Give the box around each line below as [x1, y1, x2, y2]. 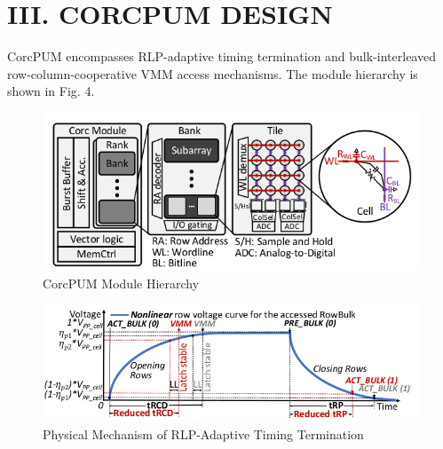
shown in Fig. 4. [7, 82, 95, 100]
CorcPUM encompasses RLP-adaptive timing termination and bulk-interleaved [7, 47, 436, 66]
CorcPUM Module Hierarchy [43, 273, 200, 292]
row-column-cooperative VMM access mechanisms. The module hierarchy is [7, 64, 418, 83]
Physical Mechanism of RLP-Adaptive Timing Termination [43, 425, 364, 444]
